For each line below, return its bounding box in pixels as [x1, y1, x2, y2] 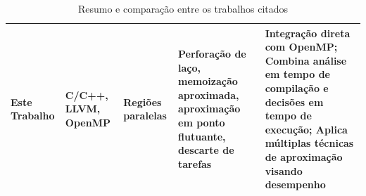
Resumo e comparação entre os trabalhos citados [77, 1, 289, 15]
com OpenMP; [265, 39, 338, 54]
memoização [178, 74, 238, 89]
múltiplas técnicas [265, 136, 354, 150]
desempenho [265, 177, 326, 192]
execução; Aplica [265, 122, 348, 136]
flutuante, [178, 129, 226, 143]
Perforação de [178, 46, 246, 60]
